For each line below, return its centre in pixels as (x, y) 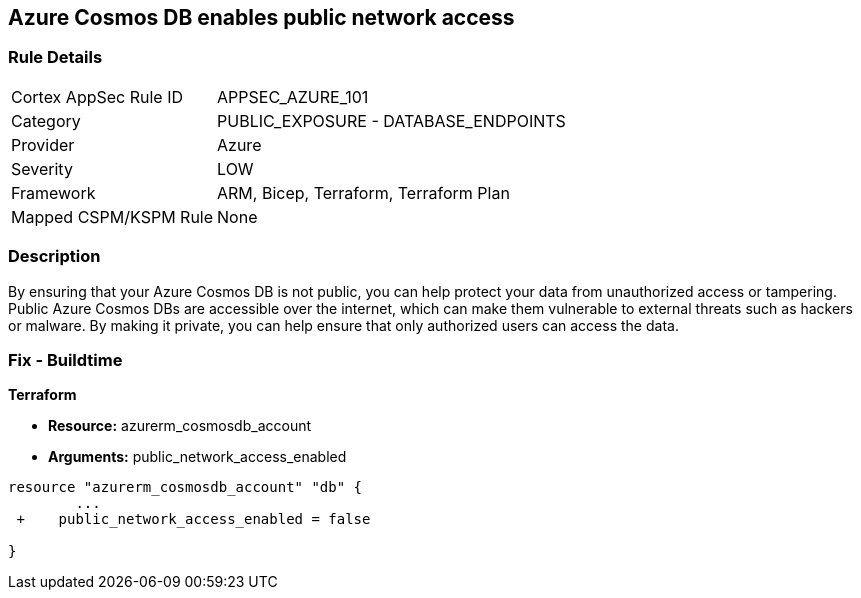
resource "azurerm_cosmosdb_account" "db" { (185, 487)
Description (54, 256)
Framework (53, 192)
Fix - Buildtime (65, 359)
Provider (43, 144)
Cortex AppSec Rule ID (97, 96)
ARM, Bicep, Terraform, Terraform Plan (363, 192)
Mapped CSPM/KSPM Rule (112, 216)
